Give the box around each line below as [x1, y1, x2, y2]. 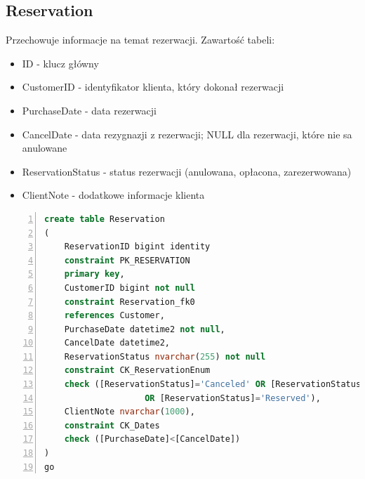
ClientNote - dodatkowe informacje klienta [22, 188, 205, 202]
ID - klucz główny [22, 55, 99, 70]
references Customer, [64, 310, 165, 321]
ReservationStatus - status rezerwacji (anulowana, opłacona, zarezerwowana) [22, 164, 352, 178]
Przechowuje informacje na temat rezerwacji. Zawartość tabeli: [6, 32, 275, 47]
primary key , [64, 269, 125, 280]
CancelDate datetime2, [64, 338, 170, 348]
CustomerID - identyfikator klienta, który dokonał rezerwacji [22, 79, 284, 94]
